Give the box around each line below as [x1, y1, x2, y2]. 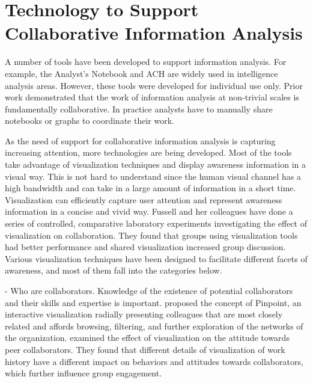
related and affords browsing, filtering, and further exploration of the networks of [5, 319, 303, 332]
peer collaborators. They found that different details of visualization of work [5, 343, 285, 355]
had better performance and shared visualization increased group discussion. [5, 241, 286, 253]
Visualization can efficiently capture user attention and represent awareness [5, 193, 282, 206]
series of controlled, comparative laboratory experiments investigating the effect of [5, 217, 307, 230]
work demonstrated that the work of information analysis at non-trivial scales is [5, 91, 299, 103]
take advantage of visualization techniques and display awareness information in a [5, 158, 306, 171]
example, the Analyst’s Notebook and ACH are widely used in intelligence [5, 67, 278, 79]
